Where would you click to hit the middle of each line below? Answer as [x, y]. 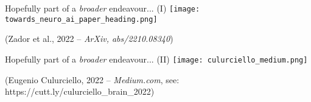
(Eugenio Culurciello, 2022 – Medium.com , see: [92, 79]
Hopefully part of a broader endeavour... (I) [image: [103, 8]
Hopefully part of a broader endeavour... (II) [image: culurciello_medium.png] [156, 59]
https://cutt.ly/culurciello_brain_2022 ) [80, 91]
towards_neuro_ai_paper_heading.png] [81, 19]
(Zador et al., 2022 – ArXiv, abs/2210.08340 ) [89, 39]
